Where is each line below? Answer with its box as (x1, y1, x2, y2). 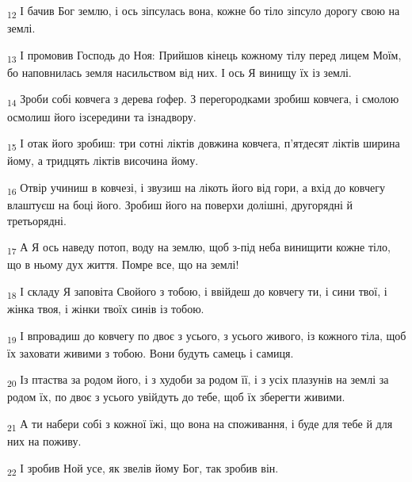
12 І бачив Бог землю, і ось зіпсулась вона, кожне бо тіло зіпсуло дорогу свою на (7, 2, 400, 21)
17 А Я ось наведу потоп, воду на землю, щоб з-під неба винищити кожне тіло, (7, 239, 391, 257)
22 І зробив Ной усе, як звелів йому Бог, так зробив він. (7, 459, 279, 478)
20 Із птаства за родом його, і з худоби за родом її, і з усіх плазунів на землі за (7, 371, 389, 390)
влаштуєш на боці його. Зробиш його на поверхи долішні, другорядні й (7, 197, 353, 212)
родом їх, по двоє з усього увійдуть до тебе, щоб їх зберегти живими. (7, 388, 345, 405)
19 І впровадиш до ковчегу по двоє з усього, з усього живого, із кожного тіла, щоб (7, 327, 406, 346)
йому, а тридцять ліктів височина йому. (7, 152, 199, 169)
